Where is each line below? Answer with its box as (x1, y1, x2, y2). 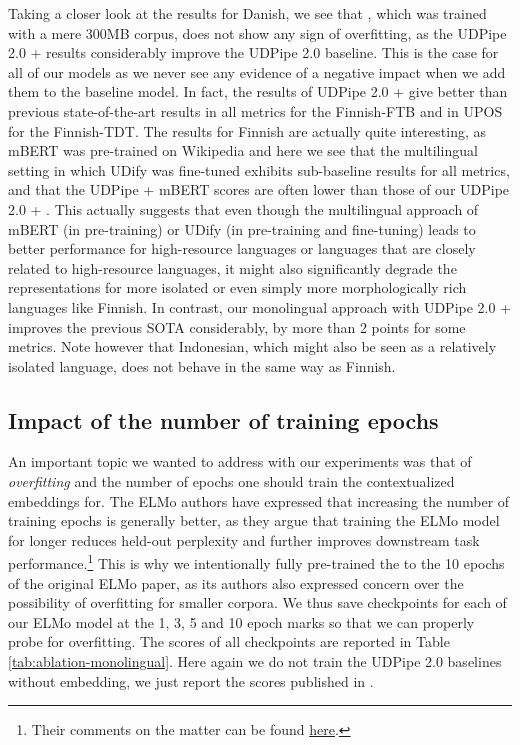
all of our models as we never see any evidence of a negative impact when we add (8, 61, 506, 82)
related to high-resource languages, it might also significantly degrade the (8, 257, 457, 278)
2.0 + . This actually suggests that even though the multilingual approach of (8, 198, 479, 219)
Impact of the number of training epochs (8, 404, 439, 435)
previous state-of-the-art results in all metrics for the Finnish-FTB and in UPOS (8, 100, 503, 121)
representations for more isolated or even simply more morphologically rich (8, 277, 467, 298)
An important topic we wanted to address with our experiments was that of (8, 451, 472, 472)
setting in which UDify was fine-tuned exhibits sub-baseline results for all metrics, (8, 159, 510, 180)
